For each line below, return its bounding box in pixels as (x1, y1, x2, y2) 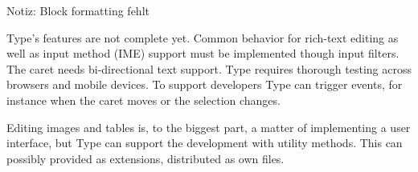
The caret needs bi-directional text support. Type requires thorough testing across (6, 60, 412, 77)
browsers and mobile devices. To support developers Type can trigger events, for (6, 76, 403, 93)
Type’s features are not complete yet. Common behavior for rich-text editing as (6, 29, 399, 46)
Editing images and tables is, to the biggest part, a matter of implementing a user (6, 118, 411, 135)
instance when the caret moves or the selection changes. (6, 91, 281, 108)
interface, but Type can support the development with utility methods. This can (6, 134, 403, 151)
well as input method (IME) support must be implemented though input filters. (6, 45, 400, 62)
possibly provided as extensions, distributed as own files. (6, 150, 285, 166)
